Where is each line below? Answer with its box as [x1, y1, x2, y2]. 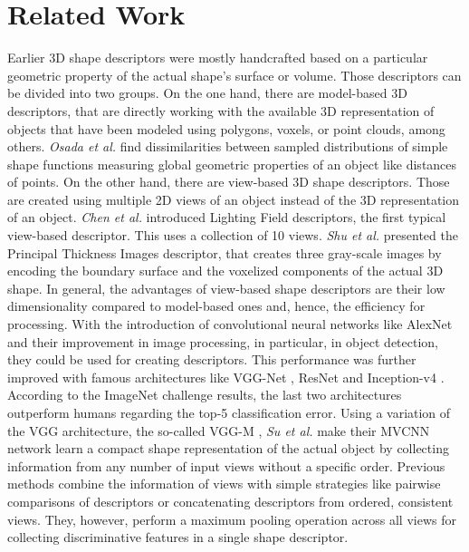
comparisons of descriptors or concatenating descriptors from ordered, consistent [7, 491, 454, 510]
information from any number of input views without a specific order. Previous [7, 456, 445, 475]
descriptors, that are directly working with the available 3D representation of [7, 101, 435, 120]
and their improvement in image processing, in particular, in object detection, [7, 332, 438, 351]
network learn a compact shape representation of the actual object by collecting [7, 439, 449, 458]
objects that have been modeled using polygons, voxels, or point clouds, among [7, 119, 445, 138]
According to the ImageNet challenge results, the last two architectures [7, 385, 402, 404]
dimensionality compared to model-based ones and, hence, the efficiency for [7, 296, 426, 315]
